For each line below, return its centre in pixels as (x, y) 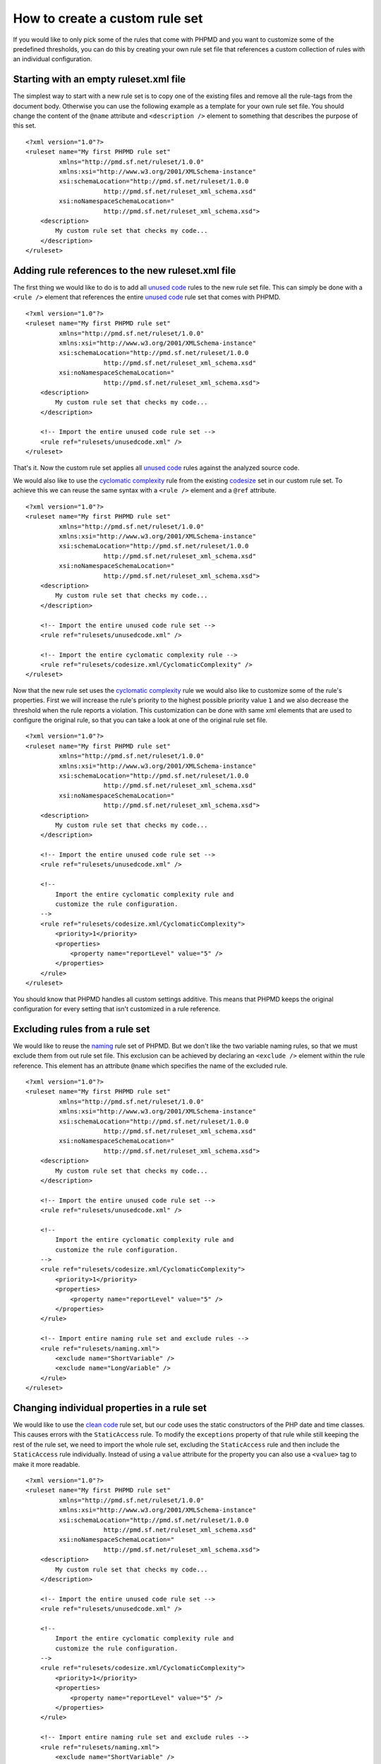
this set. (25, 126)
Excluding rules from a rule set (81, 1029)
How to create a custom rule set (108, 18)
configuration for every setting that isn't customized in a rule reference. (117, 1008)
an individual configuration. (53, 59)
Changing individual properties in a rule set (110, 1408)
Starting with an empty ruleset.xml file (99, 79)
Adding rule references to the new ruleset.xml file (125, 271)
